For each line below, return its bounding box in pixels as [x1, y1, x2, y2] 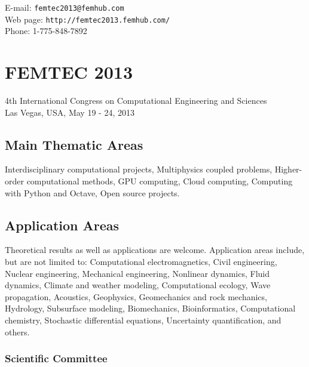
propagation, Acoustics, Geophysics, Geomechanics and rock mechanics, [5, 290, 267, 303]
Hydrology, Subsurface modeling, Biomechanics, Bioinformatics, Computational [5, 302, 296, 314]
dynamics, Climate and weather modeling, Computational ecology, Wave [5, 279, 271, 291]
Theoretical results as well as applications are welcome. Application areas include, [5, 243, 305, 256]
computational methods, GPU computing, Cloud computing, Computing [26, 175, 293, 187]
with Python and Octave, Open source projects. [5, 186, 180, 199]
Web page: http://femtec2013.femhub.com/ [5, 13, 170, 25]
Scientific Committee [5, 351, 108, 366]
